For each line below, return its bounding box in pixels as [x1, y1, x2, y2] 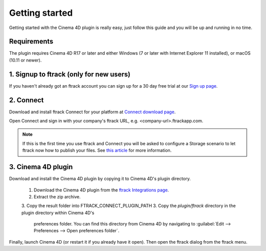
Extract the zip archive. [33, 193, 81, 199]
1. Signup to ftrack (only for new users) [9, 70, 131, 78]
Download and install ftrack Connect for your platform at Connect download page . [9, 109, 176, 115]
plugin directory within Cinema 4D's [21, 210, 95, 216]
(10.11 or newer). [9, 57, 42, 63]
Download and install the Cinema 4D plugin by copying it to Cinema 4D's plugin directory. [9, 176, 191, 182]
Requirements [9, 37, 54, 46]
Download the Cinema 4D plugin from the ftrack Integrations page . [33, 187, 169, 193]
